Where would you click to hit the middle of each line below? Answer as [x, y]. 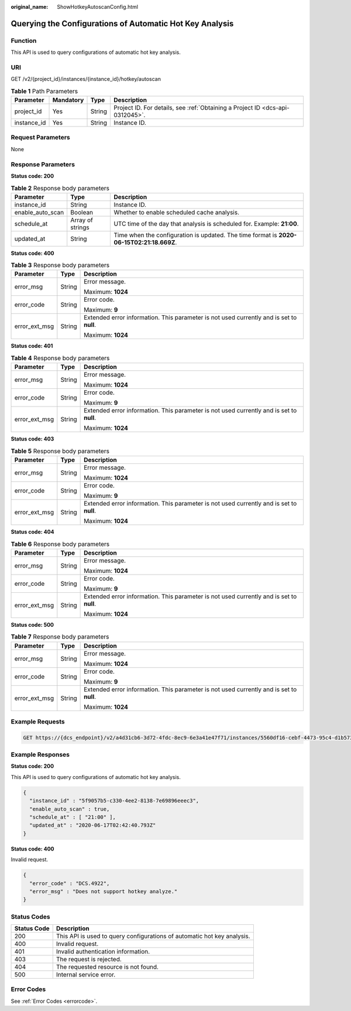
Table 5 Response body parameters [60, 451]
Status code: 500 [32, 624]
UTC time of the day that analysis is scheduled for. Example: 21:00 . [206, 224]
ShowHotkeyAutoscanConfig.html [98, 7]
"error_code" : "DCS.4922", [70, 883]
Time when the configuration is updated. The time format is [195, 235]
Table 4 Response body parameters [60, 358]
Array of [82, 220]
